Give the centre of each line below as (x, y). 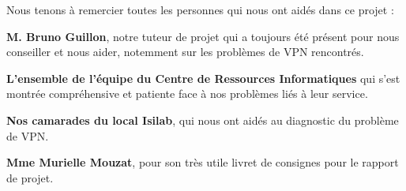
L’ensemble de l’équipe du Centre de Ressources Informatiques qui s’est (203, 78)
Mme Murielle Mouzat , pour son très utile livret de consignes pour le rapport (203, 162)
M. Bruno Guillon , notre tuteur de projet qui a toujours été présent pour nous (203, 36)
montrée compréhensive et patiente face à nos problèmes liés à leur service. (187, 94)
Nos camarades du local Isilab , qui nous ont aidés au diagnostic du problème (203, 120)
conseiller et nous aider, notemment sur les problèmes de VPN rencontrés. (185, 52)
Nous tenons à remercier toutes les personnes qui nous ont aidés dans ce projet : (200, 9)
